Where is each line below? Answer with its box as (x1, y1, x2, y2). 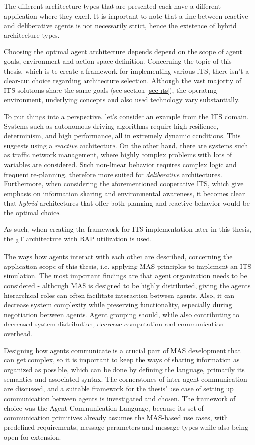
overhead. (4, 328, 32, 338)
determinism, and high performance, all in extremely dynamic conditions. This (4, 130, 241, 141)
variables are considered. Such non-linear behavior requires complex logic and (4, 159, 237, 169)
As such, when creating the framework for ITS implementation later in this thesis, (4, 224, 252, 234)
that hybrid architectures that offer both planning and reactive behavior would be (4, 198, 250, 208)
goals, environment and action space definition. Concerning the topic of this (4, 56, 232, 66)
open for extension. (4, 431, 61, 442)
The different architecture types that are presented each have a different (4, 1, 221, 11)
